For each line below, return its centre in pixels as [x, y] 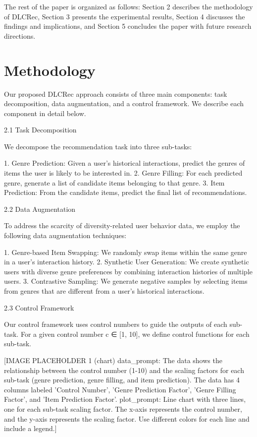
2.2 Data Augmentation [40, 209]
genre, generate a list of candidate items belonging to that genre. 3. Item [114, 182]
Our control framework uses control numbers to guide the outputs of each [116, 324]
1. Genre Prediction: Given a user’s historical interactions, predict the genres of [125, 163]
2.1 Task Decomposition [40, 130]
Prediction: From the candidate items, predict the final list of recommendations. [126, 192]
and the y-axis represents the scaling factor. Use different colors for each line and [127, 418]
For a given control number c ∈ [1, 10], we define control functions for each [135, 334]
